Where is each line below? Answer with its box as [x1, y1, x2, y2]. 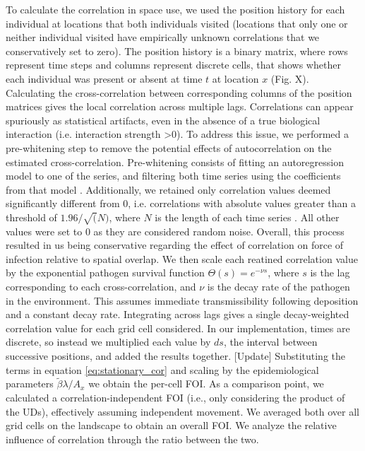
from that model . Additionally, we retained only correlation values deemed [6, 182, 331, 197]
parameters [6, 376, 54, 391]
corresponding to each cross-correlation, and [6, 279, 196, 294]
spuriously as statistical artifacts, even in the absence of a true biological [6, 112, 321, 127]
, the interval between [223, 334, 318, 349]
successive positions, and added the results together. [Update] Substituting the [6, 348, 345, 363]
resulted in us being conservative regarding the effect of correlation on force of [6, 238, 344, 252]
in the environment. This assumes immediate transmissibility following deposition [6, 293, 359, 307]
